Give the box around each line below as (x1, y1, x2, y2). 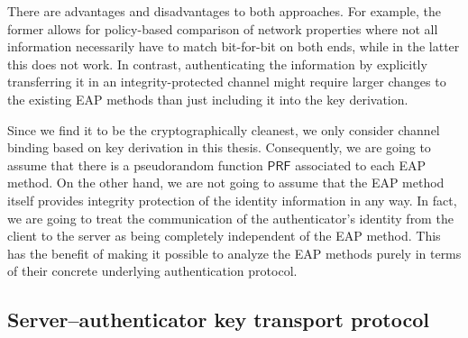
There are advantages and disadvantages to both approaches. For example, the (7, 2, 441, 20)
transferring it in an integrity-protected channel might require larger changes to (7, 72, 446, 91)
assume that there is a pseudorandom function (7, 155, 263, 174)
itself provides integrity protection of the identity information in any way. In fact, (7, 190, 457, 209)
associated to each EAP (295, 155, 426, 174)
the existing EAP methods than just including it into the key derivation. (7, 89, 408, 108)
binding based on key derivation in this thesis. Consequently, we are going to (7, 138, 431, 157)
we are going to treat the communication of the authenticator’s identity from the (7, 208, 454, 227)
